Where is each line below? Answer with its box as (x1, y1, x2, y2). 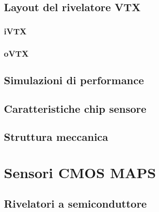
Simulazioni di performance (4, 72, 144, 87)
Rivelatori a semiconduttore (4, 196, 147, 211)
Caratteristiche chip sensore (4, 101, 146, 116)
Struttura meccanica (4, 129, 109, 144)
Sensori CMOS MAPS (4, 163, 156, 182)
